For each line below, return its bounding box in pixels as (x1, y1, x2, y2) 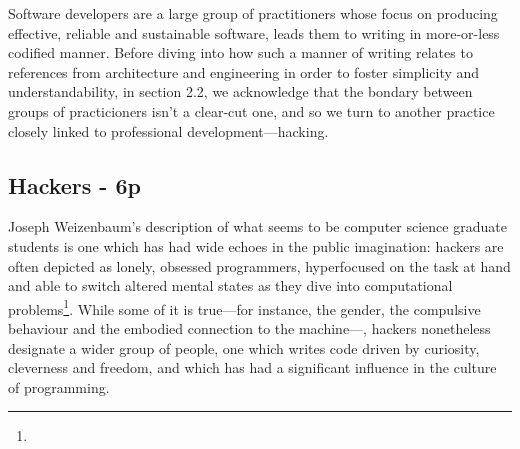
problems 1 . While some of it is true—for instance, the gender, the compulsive (8, 295, 481, 319)
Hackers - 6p (8, 169, 141, 200)
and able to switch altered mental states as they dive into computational (8, 275, 453, 296)
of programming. (8, 376, 110, 397)
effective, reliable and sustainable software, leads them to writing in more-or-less (8, 22, 500, 43)
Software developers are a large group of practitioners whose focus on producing (8, 3, 498, 23)
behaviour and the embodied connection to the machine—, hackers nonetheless (8, 317, 491, 338)
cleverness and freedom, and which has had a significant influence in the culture (8, 357, 497, 378)
